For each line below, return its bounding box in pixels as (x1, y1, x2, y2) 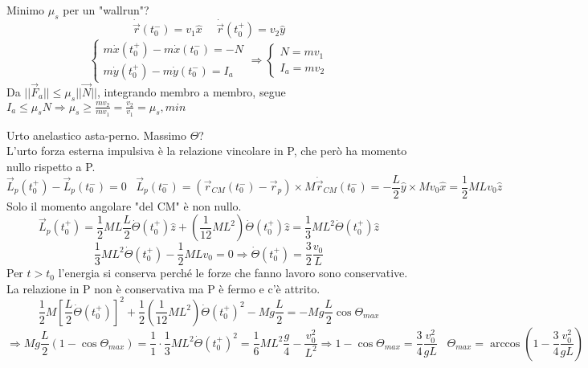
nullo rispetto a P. (6, 157, 96, 174)
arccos (489, 337, 521, 350)
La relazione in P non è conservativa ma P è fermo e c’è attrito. (6, 280, 321, 296)
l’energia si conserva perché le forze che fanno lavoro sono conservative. (58, 264, 408, 281)
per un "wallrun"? (63, 2, 149, 18)
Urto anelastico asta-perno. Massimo (6, 126, 186, 143)
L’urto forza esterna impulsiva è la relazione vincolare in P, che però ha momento (6, 142, 407, 159)
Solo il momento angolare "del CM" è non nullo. (6, 197, 242, 214)
